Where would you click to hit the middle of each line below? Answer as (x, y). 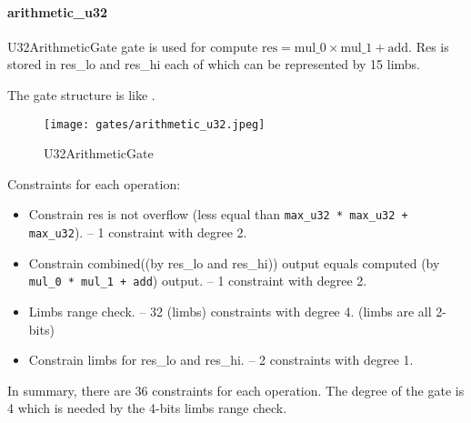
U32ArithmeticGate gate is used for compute (133, 46)
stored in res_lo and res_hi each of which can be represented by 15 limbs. (214, 64)
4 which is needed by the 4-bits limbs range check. (147, 408)
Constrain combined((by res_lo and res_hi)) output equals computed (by (234, 262)
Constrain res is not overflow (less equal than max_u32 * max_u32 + (218, 214)
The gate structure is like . (81, 94)
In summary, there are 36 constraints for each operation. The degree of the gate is (236, 390)
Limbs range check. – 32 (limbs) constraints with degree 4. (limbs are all (230, 311)
